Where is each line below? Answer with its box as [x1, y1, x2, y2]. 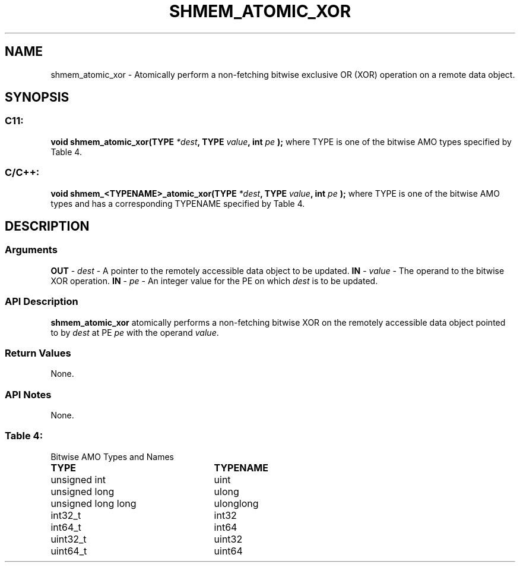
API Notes [5, 388, 52, 401]
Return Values [5, 346, 71, 359]
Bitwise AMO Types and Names [50, 451, 174, 462]
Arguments [5, 244, 58, 256]
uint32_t [50, 533, 87, 545]
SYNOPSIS [5, 90, 69, 105]
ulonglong [214, 497, 259, 509]
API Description [5, 295, 78, 308]
